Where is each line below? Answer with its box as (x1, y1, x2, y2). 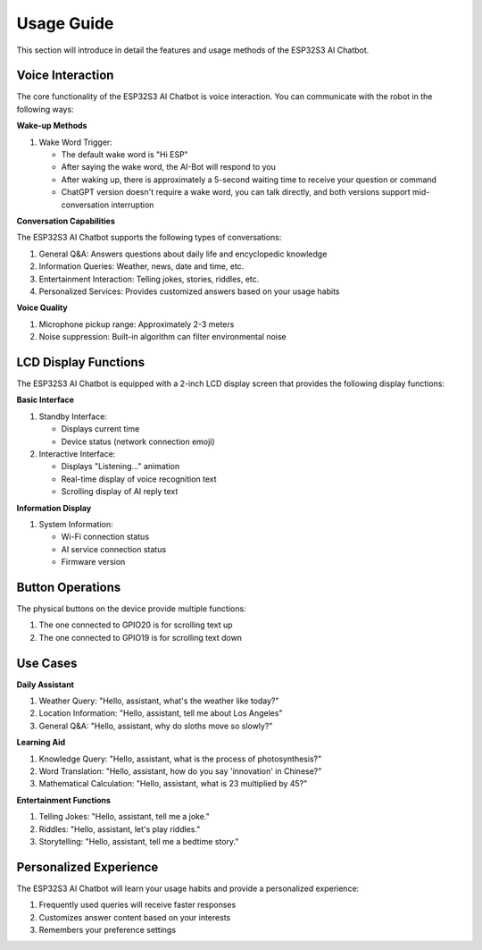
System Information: (38, 518, 113, 529)
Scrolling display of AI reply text (61, 486, 179, 497)
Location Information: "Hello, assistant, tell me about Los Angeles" (38, 708, 283, 719)
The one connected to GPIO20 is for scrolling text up (38, 619, 233, 630)
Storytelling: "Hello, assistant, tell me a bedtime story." (38, 836, 239, 846)
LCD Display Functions (16, 354, 145, 370)
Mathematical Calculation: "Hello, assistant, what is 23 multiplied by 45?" (38, 778, 308, 789)
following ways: (16, 104, 75, 114)
